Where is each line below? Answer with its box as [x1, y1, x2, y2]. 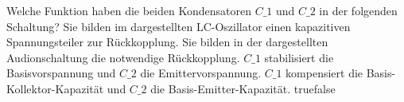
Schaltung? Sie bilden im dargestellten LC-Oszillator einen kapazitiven [6, 18, 351, 34]
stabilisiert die [264, 49, 334, 65]
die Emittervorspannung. [140, 65, 262, 81]
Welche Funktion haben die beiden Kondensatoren [6, 2, 251, 18]
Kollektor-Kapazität [6, 80, 104, 96]
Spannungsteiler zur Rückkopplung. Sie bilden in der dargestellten [6, 33, 328, 50]
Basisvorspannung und [6, 65, 116, 81]
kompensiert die [286, 65, 363, 81]
